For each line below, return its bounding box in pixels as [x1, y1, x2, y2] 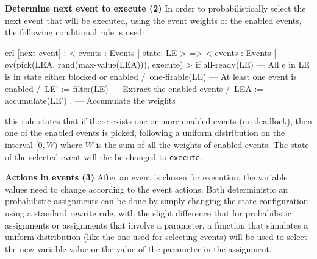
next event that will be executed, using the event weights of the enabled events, [5, 13, 302, 26]
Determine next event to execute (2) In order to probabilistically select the [5, 2, 306, 14]
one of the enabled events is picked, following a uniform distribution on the [5, 126, 285, 139]
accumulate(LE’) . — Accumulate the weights [5, 94, 176, 107]
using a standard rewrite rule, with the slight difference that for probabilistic [5, 206, 292, 219]
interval [5, 138, 33, 151]
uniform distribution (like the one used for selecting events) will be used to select [5, 230, 308, 243]
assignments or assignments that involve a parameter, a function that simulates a [5, 218, 308, 231]
